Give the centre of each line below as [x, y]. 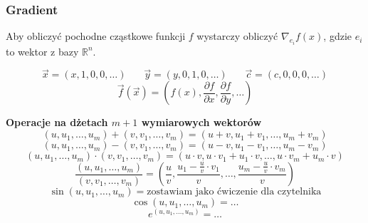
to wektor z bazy [42, 51]
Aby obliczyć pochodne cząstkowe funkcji [96, 36]
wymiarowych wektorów [201, 122]
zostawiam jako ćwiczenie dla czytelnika [234, 192]
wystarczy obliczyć [237, 36]
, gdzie [338, 36]
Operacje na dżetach [57, 122]
